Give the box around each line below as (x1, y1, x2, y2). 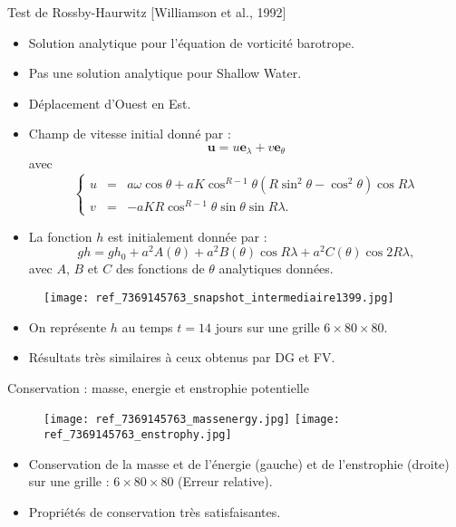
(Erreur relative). (178, 472, 273, 491)
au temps (121, 317, 173, 336)
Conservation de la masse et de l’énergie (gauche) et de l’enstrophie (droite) (28, 454, 450, 473)
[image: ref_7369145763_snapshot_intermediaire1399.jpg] (44, 291, 394, 304)
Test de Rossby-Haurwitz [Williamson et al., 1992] (7, 3, 286, 21)
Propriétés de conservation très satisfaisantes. (28, 502, 281, 521)
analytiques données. (218, 259, 334, 278)
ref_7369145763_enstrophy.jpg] (44, 428, 232, 442)
